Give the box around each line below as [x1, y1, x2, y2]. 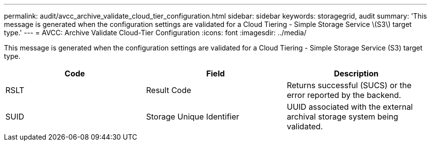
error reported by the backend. [286, 90, 401, 100]
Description [334, 69, 379, 78]
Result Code [146, 85, 191, 95]
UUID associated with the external [286, 102, 413, 112]
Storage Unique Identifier [146, 112, 240, 121]
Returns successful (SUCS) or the [286, 80, 412, 90]
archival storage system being [286, 112, 399, 121]
